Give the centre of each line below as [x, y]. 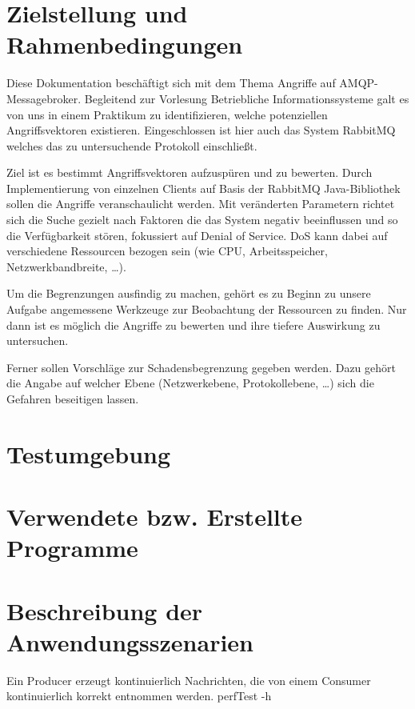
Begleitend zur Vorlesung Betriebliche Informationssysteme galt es [247, 98]
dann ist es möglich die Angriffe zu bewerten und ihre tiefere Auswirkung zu [194, 324]
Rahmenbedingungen [125, 44]
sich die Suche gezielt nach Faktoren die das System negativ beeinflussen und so [202, 220]
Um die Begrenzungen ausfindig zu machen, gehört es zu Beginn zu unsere [189, 293]
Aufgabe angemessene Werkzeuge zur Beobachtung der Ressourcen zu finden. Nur [207, 309]
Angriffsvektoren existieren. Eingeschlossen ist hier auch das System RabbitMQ [201, 130]
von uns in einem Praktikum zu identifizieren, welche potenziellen [167, 114]
